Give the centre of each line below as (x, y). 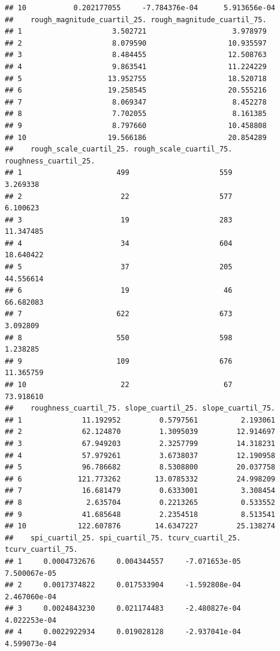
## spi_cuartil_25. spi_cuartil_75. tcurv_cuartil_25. (123, 538)
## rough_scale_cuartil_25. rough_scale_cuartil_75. (119, 149)
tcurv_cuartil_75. (41, 550)
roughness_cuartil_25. (50, 161)
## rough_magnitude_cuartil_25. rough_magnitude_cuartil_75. (136, 20)
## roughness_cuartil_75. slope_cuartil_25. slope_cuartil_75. (140, 408)
